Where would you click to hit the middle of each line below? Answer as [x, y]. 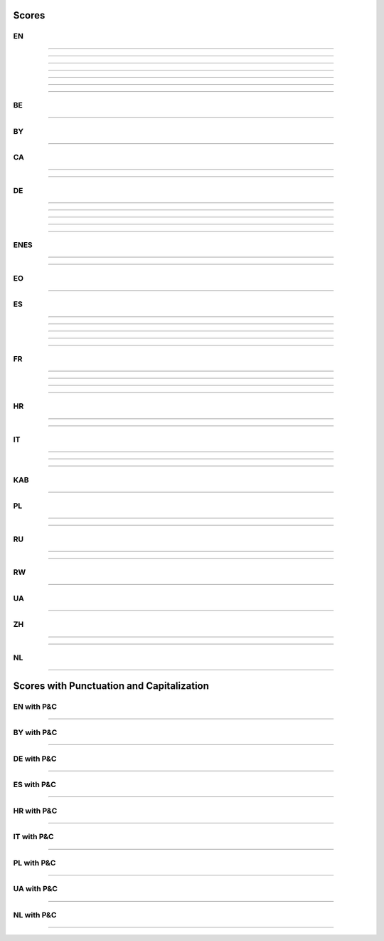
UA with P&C [36, 889]
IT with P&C [33, 837]
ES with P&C [35, 785]
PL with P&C [34, 863]
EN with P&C [35, 707]
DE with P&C [35, 759]
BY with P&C [35, 732]
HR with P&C [35, 811]
